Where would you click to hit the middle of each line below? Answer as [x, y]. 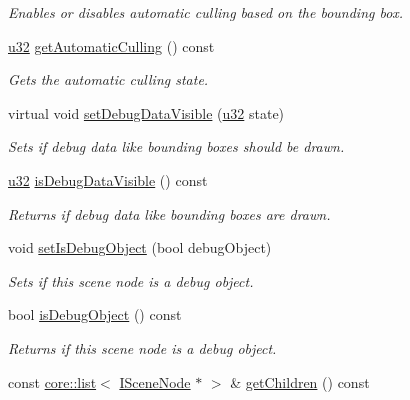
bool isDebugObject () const [95, 314]
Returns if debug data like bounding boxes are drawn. [169, 213]
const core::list [52, 381]
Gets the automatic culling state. [108, 79]
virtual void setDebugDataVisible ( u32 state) [146, 112]
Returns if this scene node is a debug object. [142, 347]
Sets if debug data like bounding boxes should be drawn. [176, 146]
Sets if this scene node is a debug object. [131, 280]
